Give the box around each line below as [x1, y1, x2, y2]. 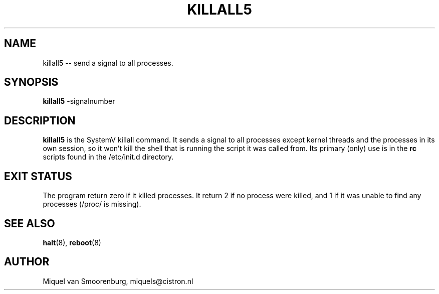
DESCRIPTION [4, 114, 76, 127]
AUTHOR [4, 255, 50, 268]
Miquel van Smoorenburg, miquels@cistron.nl [43, 276, 193, 285]
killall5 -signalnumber [43, 97, 115, 106]
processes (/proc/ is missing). [43, 200, 141, 209]
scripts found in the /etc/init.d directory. [43, 153, 174, 162]
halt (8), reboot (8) [43, 238, 101, 247]
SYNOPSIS [4, 76, 59, 89]
